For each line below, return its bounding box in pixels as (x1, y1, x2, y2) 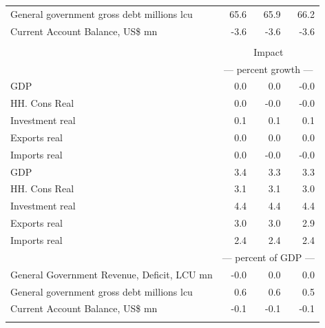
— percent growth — (224, 61, 313, 76)
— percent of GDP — (222, 249, 315, 264)
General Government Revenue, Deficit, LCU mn (10, 267, 213, 281)
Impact (253, 44, 284, 59)
